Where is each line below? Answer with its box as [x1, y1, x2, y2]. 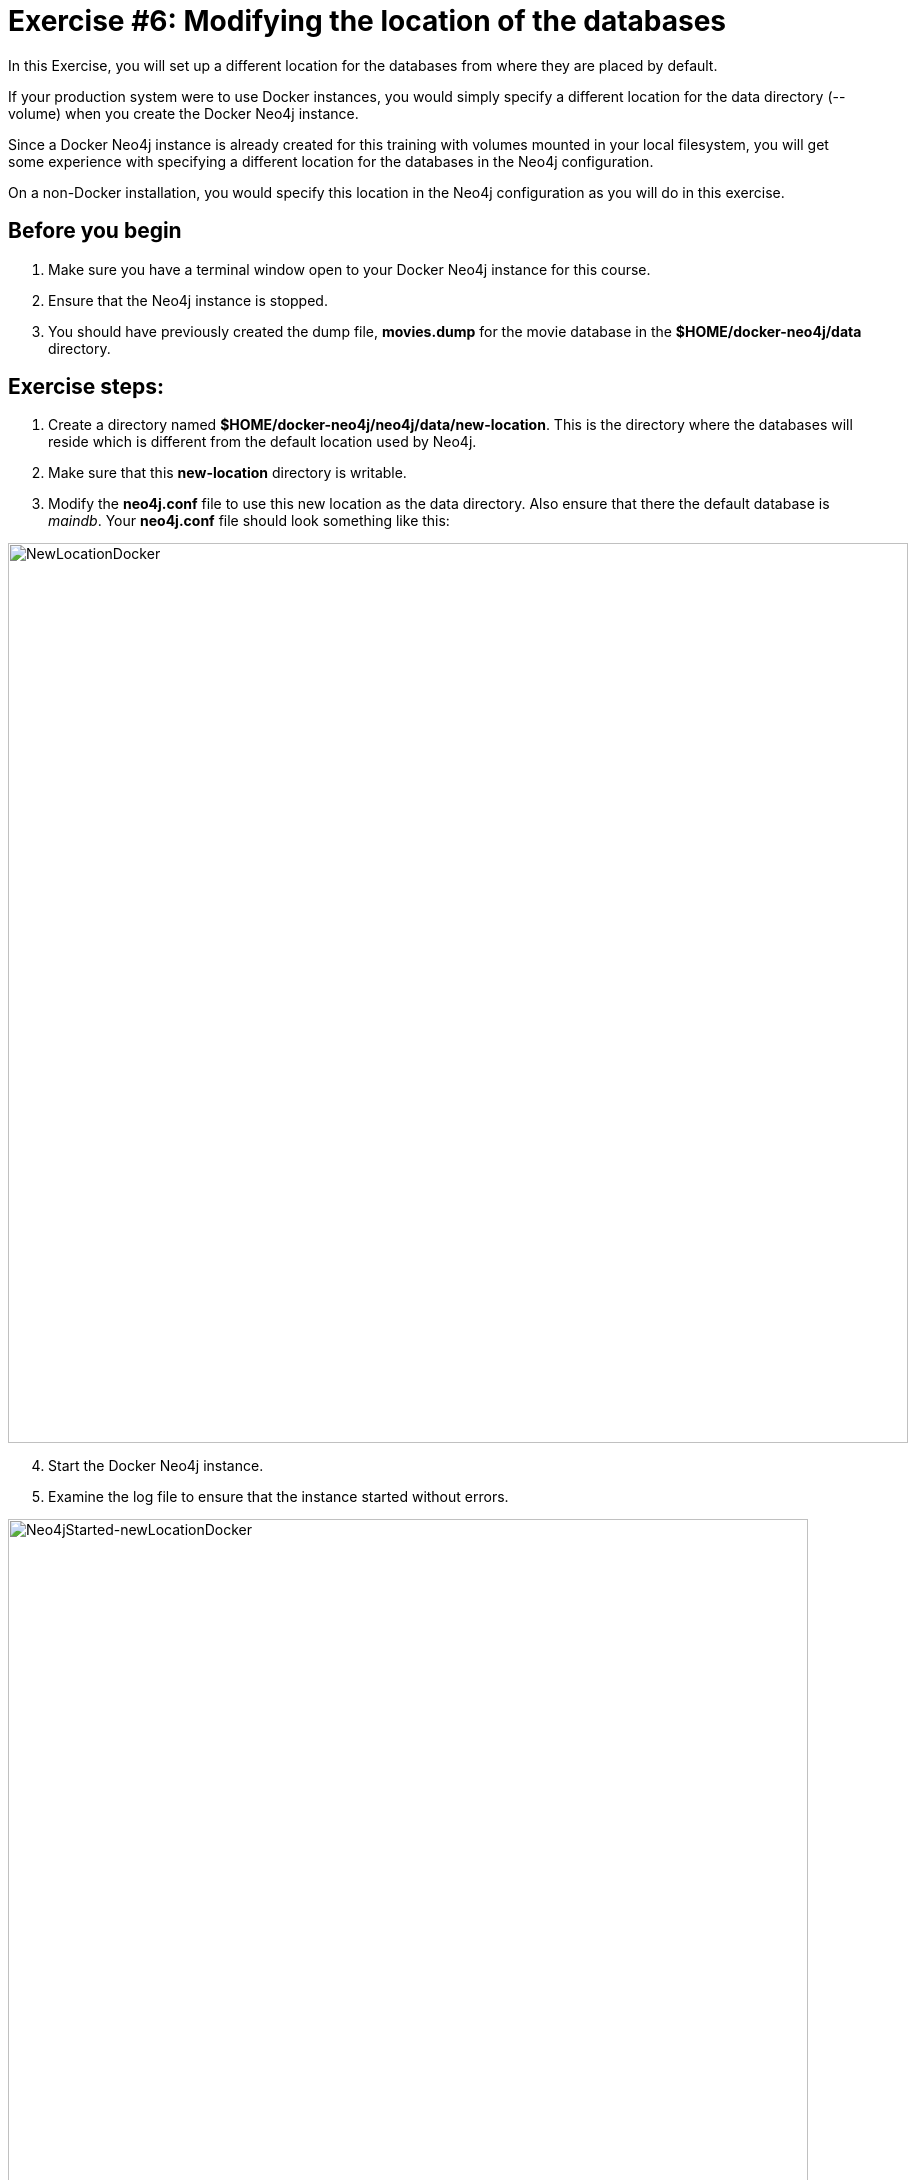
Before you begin [8, 218, 182, 244]
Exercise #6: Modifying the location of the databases [8, 4, 727, 38]
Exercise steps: [8, 374, 165, 400]
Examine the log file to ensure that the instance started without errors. [48, 1488, 509, 1506]
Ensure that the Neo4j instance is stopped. [48, 291, 328, 309]
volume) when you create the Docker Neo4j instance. [8, 104, 359, 122]
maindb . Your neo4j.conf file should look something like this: [48, 512, 450, 530]
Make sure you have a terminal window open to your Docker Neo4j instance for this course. [48, 260, 651, 278]
